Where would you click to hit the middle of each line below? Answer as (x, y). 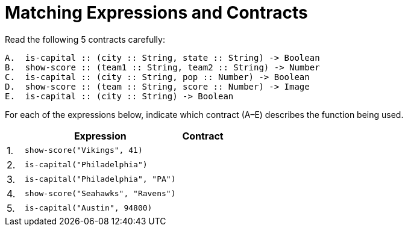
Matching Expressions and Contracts (156, 13)
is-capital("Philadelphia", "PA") (100, 179)
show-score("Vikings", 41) (84, 150)
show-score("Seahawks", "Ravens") (100, 194)
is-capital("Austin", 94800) (89, 208)
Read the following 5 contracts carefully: (85, 39)
